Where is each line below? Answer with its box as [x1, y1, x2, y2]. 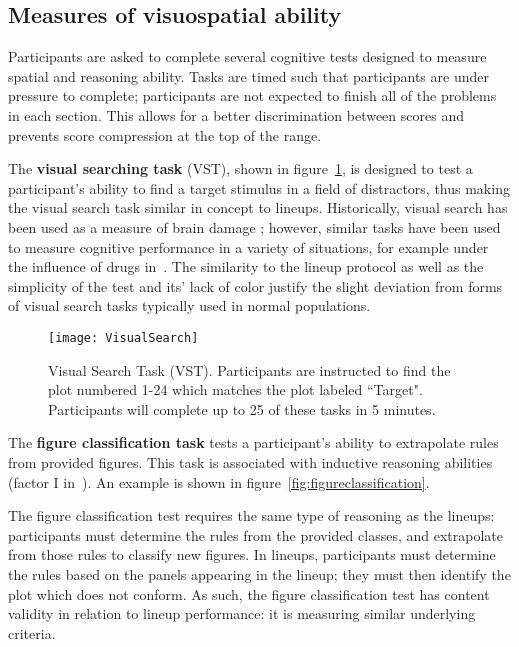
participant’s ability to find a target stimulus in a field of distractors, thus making [8, 177, 510, 198]
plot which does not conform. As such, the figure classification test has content [8, 583, 490, 604]
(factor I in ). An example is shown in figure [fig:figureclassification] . [8, 471, 430, 492]
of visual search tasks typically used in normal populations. [8, 295, 371, 316]
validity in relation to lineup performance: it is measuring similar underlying [8, 603, 476, 624]
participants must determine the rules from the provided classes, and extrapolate [8, 524, 503, 545]
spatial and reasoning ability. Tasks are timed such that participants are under [8, 65, 489, 86]
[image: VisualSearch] [48, 330, 199, 345]
